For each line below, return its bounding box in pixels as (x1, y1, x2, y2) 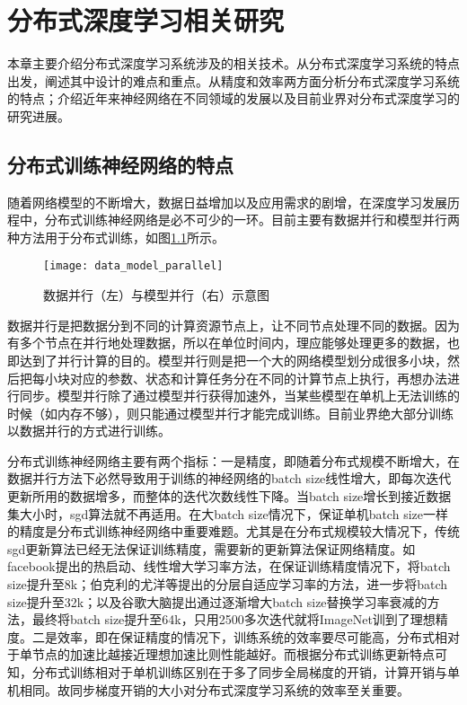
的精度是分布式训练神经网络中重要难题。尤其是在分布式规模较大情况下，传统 (7, 522, 460, 541)
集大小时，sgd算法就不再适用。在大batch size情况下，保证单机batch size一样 (7, 504, 448, 523)
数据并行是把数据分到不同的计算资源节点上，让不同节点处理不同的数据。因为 (7, 315, 460, 334)
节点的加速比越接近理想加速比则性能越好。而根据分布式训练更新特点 (31, 645, 435, 664)
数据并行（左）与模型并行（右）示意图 (43, 286, 269, 304)
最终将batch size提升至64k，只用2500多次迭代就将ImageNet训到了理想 (31, 610, 436, 629)
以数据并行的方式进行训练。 (7, 421, 171, 440)
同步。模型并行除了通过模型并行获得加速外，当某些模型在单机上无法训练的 (19, 386, 460, 405)
